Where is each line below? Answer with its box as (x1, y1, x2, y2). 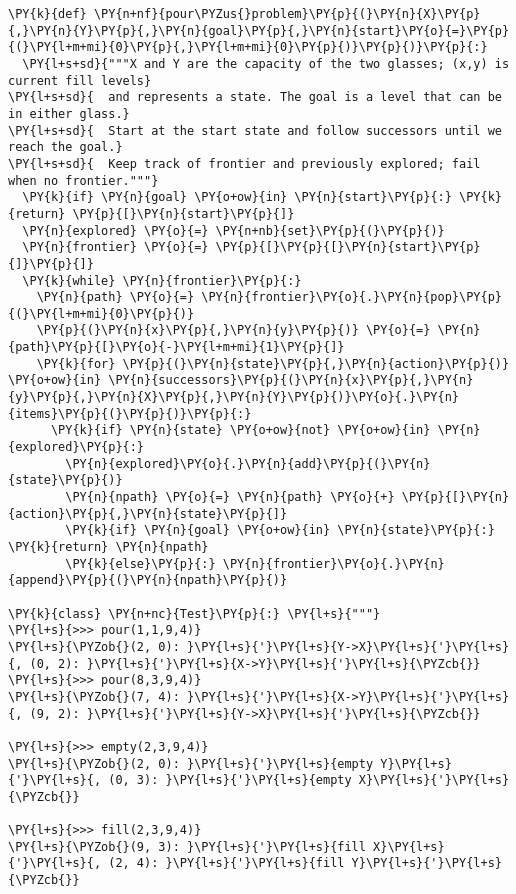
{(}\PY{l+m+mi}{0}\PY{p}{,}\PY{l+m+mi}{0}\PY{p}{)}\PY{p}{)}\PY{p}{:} (8, 40, 488, 55)
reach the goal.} (8, 140, 123, 155)
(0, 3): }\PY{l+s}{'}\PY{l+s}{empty (108, 773, 352, 788)
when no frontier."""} (8, 173, 159, 188)
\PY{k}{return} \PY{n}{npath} (8, 540, 209, 554)
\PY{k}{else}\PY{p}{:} (65, 556, 216, 571)
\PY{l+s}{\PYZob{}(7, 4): (8, 689, 180, 704)
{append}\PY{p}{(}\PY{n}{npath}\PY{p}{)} (8, 573, 288, 588)
